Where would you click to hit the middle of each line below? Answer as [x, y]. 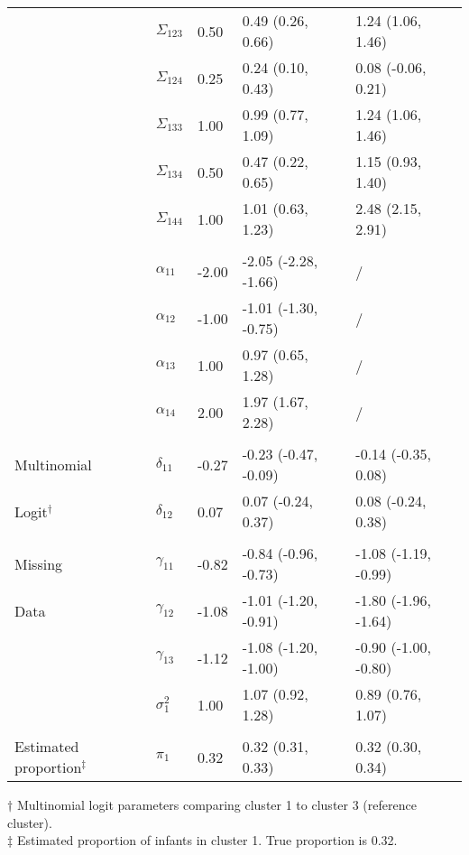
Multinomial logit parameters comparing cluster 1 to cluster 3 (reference [216, 804]
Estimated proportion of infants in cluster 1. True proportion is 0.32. [207, 840]
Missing [39, 563]
